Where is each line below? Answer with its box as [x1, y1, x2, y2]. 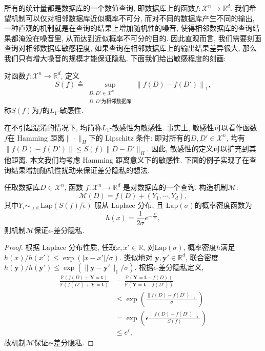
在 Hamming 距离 [7, 132, 65, 143]
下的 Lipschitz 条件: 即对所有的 [88, 132, 191, 143]
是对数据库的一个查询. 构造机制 [123, 182, 228, 192]
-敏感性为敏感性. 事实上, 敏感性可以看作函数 [109, 122, 257, 132]
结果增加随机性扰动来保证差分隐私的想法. [11, 164, 150, 175]
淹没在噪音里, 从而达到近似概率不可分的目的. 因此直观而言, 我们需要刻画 [18, 32, 261, 43]
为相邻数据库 [101, 99, 132, 104]
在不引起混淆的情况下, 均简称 [4, 122, 102, 132]
